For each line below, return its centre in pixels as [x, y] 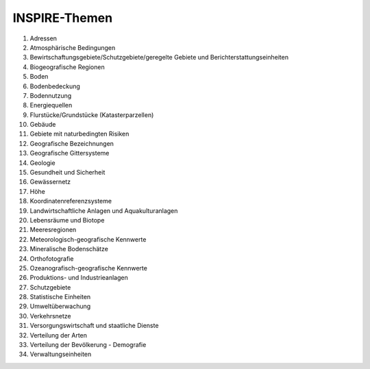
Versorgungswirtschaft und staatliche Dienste [94, 326]
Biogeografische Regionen [67, 67]
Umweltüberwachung [60, 306]
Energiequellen [51, 105]
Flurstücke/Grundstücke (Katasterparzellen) [92, 115]
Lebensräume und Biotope [67, 220]
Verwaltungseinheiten [61, 354]
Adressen [44, 38]
